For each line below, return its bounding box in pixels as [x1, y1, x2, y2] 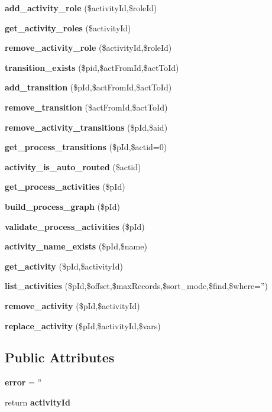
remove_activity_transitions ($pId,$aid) [5, 121, 168, 133]
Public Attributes [5, 348, 115, 366]
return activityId [5, 395, 70, 408]
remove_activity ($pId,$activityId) [5, 299, 140, 312]
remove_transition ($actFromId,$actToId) [5, 100, 168, 113]
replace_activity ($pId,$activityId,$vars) [5, 319, 161, 332]
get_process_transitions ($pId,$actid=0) [5, 141, 167, 153]
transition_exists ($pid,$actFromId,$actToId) [5, 61, 179, 73]
